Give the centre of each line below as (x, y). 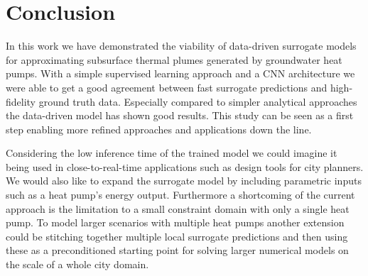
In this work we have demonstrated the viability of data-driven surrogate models (181, 46)
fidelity (21, 101)
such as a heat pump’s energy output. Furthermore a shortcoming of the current (180, 195)
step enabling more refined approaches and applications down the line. (159, 129)
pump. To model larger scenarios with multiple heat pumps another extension (175, 222)
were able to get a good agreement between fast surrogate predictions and (167, 87)
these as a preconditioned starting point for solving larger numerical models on (177, 250)
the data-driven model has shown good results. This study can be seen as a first (180, 115)
